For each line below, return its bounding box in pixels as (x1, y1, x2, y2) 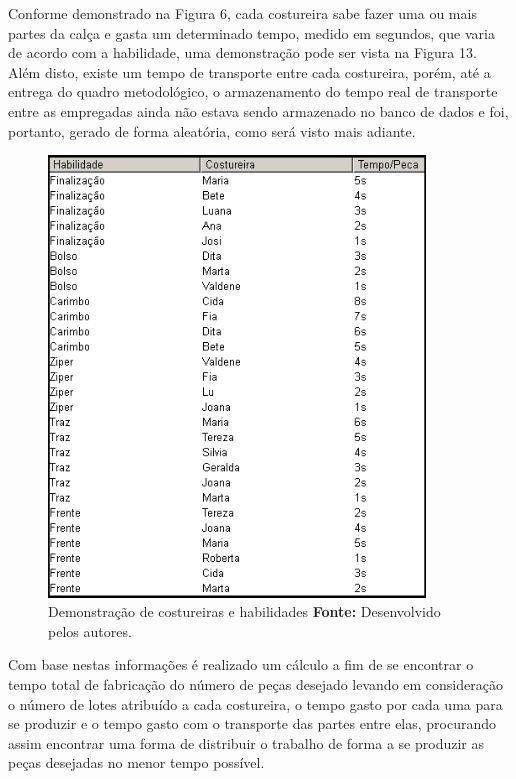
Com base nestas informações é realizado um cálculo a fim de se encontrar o (8, 654, 474, 675)
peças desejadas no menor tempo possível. (8, 752, 265, 773)
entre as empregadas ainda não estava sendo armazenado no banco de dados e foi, (8, 100, 509, 121)
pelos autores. (48, 620, 132, 641)
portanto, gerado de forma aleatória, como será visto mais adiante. (8, 120, 416, 141)
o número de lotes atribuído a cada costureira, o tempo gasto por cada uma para (8, 693, 503, 714)
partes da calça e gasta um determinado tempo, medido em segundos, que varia (8, 22, 495, 43)
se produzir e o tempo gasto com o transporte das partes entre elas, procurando (8, 713, 497, 734)
